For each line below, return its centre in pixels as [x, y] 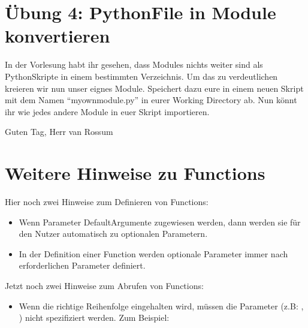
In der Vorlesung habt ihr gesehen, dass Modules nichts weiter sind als [134, 64]
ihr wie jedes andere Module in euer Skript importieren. [107, 111]
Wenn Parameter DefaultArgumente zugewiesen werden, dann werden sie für [160, 222]
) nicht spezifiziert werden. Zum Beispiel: [94, 318]
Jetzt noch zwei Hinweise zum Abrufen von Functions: [104, 285]
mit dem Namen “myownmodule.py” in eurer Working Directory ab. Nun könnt [151, 100]
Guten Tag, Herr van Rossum [59, 132]
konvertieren [58, 36]
